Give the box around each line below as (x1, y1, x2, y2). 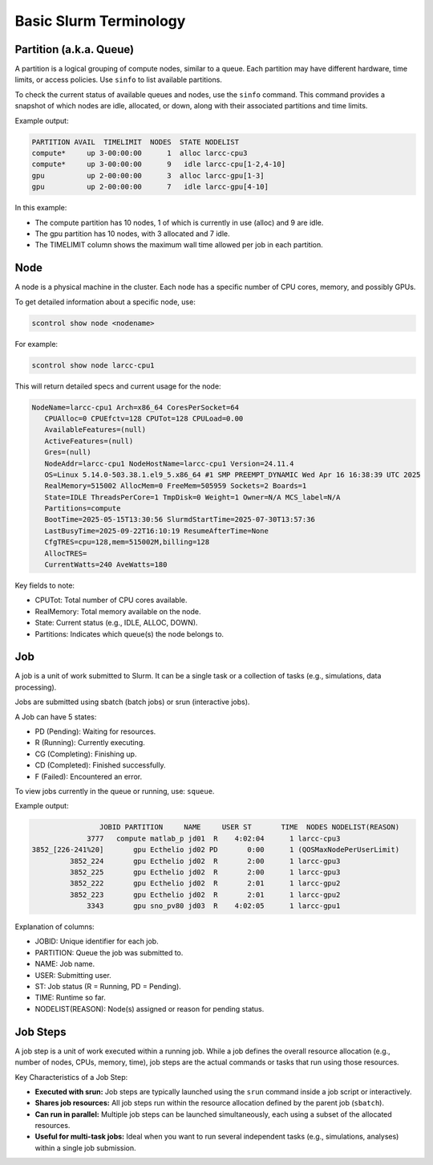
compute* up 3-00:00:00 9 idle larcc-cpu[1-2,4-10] (31, 160, 286, 169)
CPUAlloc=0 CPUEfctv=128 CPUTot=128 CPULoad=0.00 (44, 413, 244, 423)
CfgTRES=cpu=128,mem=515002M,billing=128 (44, 538, 210, 547)
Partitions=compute (44, 504, 121, 513)
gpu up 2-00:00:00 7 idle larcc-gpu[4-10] (31, 182, 269, 192)
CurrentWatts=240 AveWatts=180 (44, 560, 168, 569)
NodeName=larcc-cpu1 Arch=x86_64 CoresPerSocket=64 (31, 402, 240, 412)
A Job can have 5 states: (14, 711, 97, 722)
